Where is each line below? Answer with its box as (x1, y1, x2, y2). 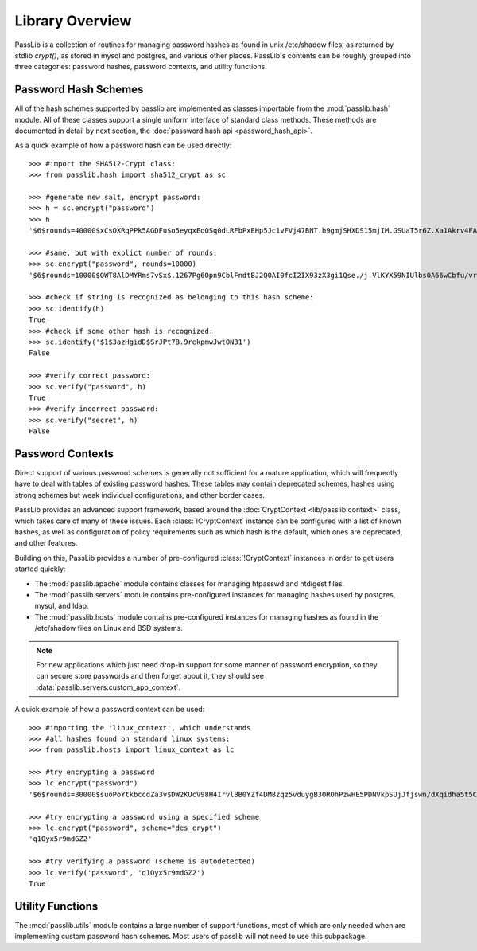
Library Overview (14, 12, 132, 29)
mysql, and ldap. (34, 601, 89, 611)
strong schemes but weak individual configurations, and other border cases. (14, 490, 266, 499)
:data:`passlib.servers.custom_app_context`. (36, 682, 181, 692)
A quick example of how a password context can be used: (14, 705, 205, 714)
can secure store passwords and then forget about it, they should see (36, 671, 264, 681)
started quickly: (14, 564, 66, 573)
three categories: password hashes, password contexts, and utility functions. (14, 62, 268, 72)
